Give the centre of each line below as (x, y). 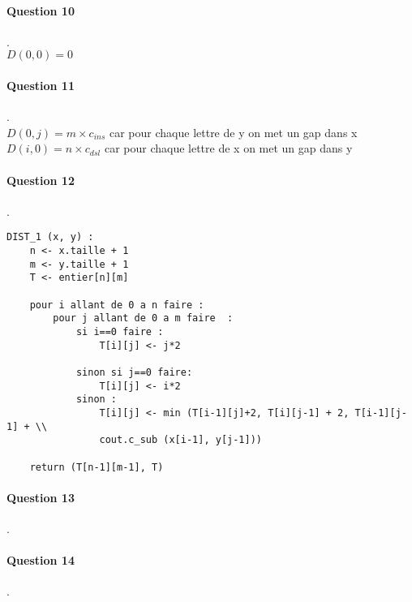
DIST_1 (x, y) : (50, 237)
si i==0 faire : (120, 331)
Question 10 (41, 10)
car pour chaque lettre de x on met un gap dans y (228, 148)
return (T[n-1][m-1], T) (97, 467)
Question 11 (41, 85)
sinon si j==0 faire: (134, 372)
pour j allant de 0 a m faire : (143, 318)
